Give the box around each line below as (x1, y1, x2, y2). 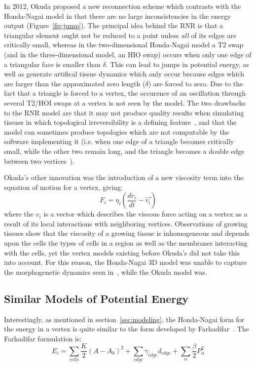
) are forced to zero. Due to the (148, 78, 243, 88)
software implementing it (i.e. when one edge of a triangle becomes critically (4, 136, 234, 146)
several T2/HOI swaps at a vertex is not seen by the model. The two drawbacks (4, 97, 246, 108)
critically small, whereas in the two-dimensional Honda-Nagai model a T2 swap (4, 39, 244, 50)
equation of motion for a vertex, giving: (4, 182, 123, 192)
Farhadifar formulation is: (4, 333, 82, 343)
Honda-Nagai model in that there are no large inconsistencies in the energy (4, 10, 231, 21)
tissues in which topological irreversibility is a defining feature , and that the (4, 117, 237, 127)
